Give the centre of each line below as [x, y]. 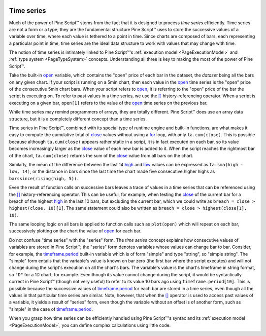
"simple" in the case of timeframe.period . [51, 309]
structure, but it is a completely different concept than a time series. [78, 119]
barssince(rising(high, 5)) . [44, 178]
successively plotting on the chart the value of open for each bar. [75, 231]
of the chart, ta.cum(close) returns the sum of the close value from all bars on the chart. [101, 155]
